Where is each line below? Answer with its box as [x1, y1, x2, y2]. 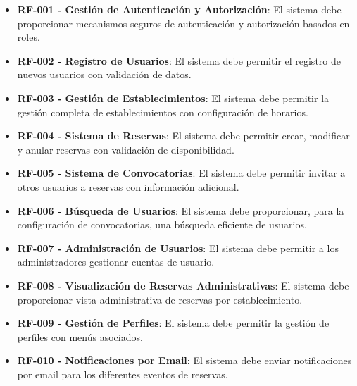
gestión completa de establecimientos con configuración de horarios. [17, 104, 308, 119]
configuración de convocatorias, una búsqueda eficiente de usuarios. [17, 217, 307, 232]
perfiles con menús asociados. [17, 329, 143, 344]
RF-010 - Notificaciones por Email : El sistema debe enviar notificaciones [17, 353, 352, 368]
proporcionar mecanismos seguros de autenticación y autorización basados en [17, 15, 350, 30]
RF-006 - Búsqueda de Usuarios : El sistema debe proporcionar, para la [17, 203, 344, 218]
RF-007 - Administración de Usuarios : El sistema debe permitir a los [17, 240, 339, 255]
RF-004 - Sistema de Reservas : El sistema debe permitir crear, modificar [17, 128, 350, 143]
